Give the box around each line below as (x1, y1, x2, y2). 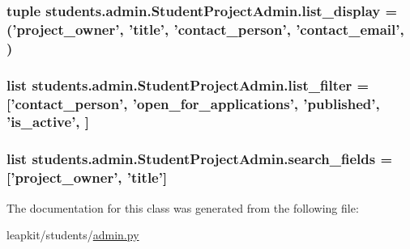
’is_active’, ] (6, 112, 90, 132)
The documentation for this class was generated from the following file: (6, 199, 359, 216)
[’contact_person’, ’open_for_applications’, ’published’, (6, 93, 380, 113)
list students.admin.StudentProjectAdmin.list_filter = (6, 74, 369, 95)
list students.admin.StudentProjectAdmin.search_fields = (6, 149, 393, 169)
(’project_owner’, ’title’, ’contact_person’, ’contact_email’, (6, 19, 404, 39)
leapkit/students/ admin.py (6, 226, 139, 243)
